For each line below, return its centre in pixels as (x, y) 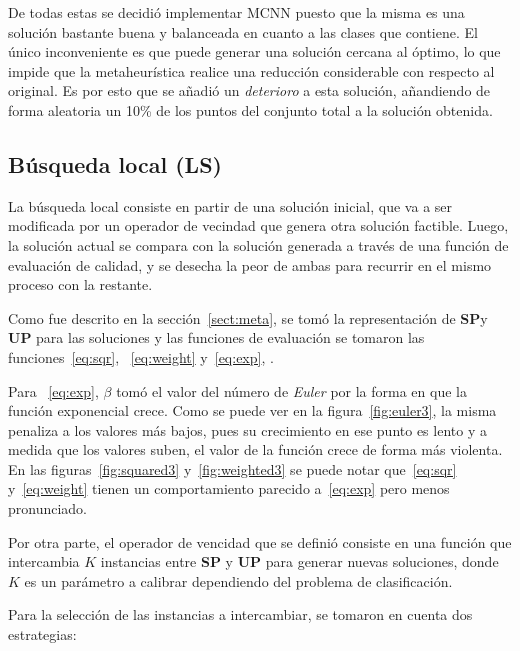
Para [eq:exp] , (53, 390)
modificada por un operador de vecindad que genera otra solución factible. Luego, (258, 225)
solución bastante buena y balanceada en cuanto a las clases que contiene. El (243, 31)
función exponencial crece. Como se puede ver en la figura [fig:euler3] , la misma (252, 410)
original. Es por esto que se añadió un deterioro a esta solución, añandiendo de (249, 90)
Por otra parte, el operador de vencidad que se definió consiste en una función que (260, 541)
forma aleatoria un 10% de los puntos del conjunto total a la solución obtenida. (250, 109)
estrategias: (42, 634)
